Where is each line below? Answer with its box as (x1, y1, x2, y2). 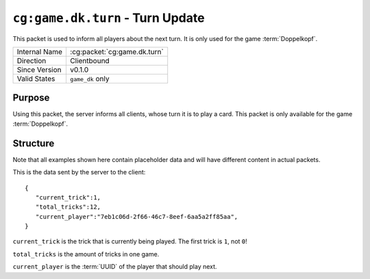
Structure (12, 137, 55, 149)
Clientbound (69, 55, 110, 65)
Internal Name (16, 46, 63, 56)
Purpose (12, 92, 50, 104)
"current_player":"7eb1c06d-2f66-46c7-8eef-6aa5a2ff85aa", (35, 213, 238, 220)
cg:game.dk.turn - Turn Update (12, 10, 205, 25)
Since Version (16, 65, 62, 75)
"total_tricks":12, (35, 203, 101, 211)
